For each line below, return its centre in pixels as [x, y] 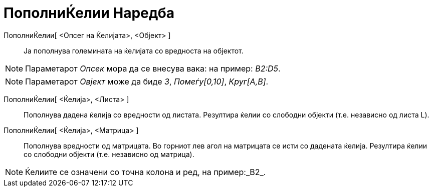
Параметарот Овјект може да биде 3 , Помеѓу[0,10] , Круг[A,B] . [147, 81]
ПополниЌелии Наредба [89, 13]
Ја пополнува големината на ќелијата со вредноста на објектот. [134, 50]
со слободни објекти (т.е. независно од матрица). [109, 154]
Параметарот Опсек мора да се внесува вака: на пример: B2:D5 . [153, 68]
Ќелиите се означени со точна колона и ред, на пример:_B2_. [146, 172]
